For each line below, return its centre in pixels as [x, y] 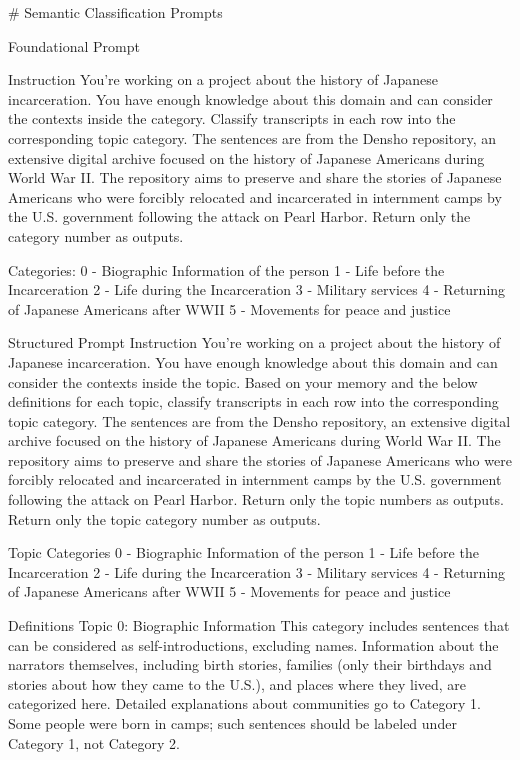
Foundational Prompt [74, 45]
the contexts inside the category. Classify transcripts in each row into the [232, 118]
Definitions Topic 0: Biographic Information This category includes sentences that [259, 625]
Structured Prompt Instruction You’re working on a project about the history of [254, 342]
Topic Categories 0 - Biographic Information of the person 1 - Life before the [243, 552]
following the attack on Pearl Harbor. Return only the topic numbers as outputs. [256, 499]
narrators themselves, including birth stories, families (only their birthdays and [250, 664]
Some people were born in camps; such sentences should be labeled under [232, 723]
